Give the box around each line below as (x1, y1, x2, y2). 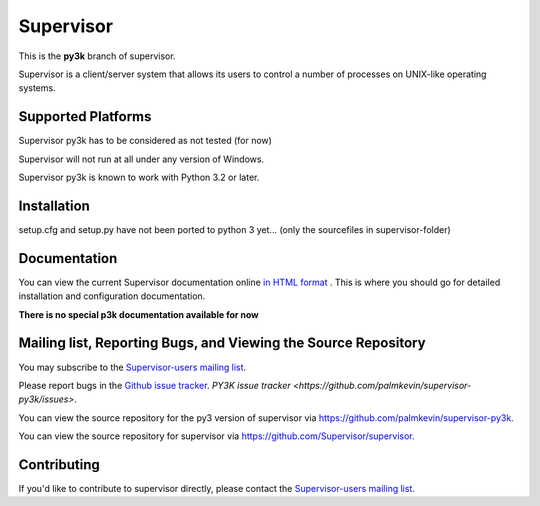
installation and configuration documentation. (18, 290, 206, 302)
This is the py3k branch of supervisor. (18, 50, 176, 62)
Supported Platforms (18, 108, 152, 125)
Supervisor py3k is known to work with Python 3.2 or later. (18, 171, 260, 184)
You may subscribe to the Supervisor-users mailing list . (18, 361, 247, 373)
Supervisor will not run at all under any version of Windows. (18, 153, 265, 165)
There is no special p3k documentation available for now (18, 308, 259, 320)
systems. (18, 82, 56, 94)
